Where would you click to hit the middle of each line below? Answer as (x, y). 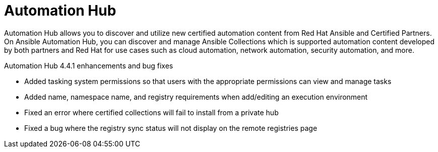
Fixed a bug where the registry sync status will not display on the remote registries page (171, 128)
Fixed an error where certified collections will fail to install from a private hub (151, 112)
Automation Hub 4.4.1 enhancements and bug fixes (89, 65)
